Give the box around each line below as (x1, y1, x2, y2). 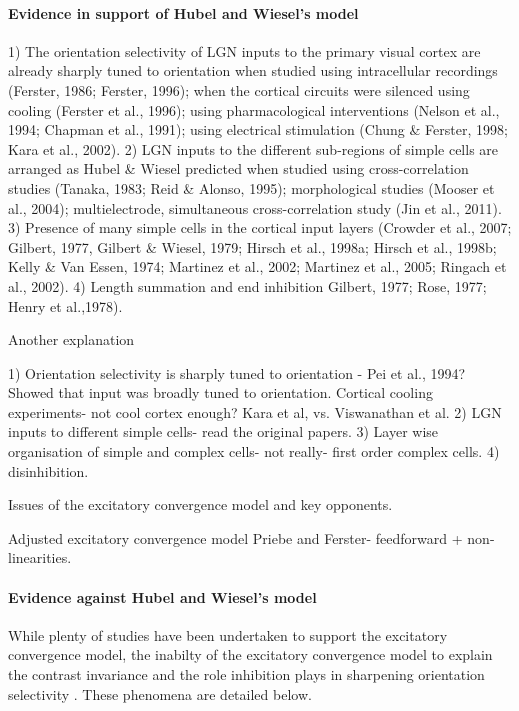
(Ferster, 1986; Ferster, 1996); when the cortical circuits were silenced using (8, 79, 470, 100)
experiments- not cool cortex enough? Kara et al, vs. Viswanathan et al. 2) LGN (8, 401, 502, 422)
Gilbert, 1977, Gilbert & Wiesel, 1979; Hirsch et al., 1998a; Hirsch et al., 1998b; (8, 236, 497, 257)
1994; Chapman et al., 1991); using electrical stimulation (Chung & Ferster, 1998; (8, 119, 508, 140)
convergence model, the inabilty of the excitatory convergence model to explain (8, 644, 493, 665)
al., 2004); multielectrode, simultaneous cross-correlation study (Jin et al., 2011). (8, 197, 502, 218)
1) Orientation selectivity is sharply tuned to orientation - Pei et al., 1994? (8, 362, 466, 383)
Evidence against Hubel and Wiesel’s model (8, 586, 317, 607)
